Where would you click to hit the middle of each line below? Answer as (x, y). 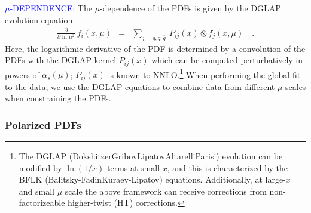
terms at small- (135, 167)
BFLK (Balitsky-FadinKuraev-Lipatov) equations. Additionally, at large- (152, 179)
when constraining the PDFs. (58, 98)
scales (296, 86)
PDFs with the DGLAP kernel (61, 60)
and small (36, 191)
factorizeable (42, 203)
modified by (40, 167)
